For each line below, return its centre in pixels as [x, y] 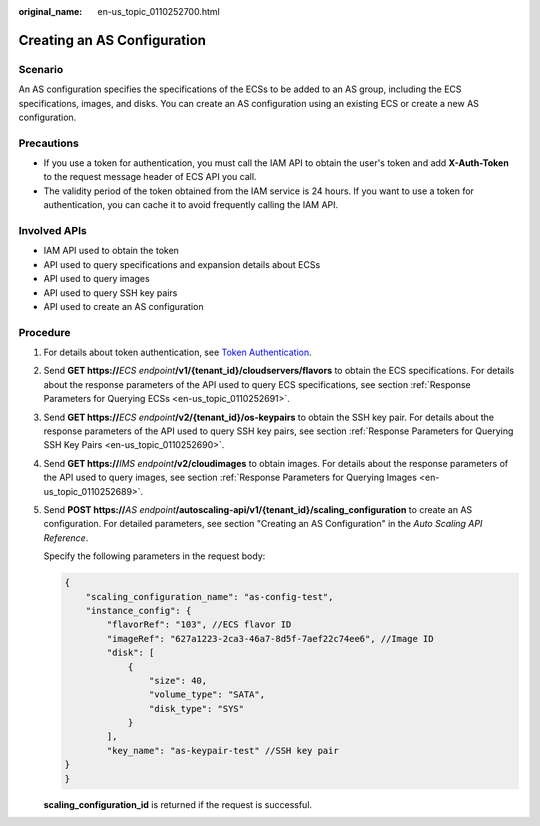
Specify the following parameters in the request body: [154, 556]
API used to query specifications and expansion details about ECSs [182, 264]
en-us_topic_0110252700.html [158, 11]
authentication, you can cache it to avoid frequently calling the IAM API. [191, 205]
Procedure [44, 332]
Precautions [48, 143]
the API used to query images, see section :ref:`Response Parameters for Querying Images [230, 477]
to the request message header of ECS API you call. [150, 177]
